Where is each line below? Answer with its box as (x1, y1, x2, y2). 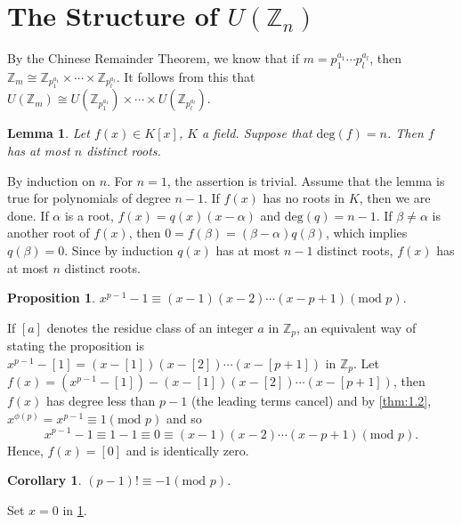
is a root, (64, 206, 114, 224)
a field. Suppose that (202, 124, 312, 142)
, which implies (325, 223, 408, 242)
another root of (7, 223, 90, 242)
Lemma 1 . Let (7, 124, 90, 142)
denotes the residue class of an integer (46, 318, 254, 336)
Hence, (7, 440, 44, 459)
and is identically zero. (126, 440, 249, 459)
